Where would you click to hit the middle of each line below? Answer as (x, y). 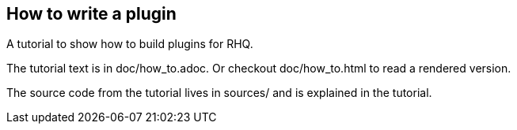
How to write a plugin (91, 14)
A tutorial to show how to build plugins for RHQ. (130, 44)
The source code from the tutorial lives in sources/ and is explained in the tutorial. (219, 93)
